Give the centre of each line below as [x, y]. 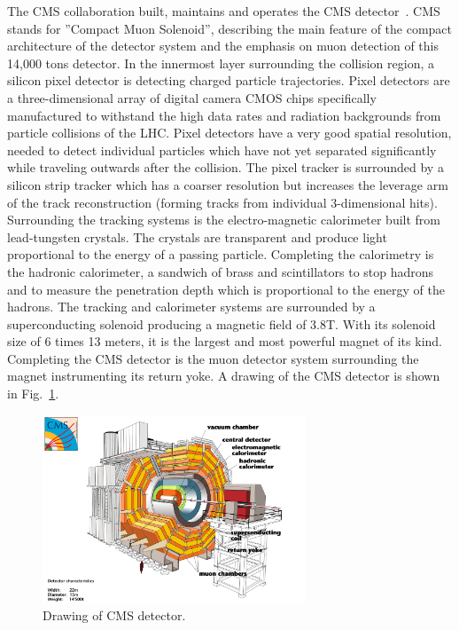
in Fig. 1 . [33, 394]
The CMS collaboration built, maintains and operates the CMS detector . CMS [224, 11]
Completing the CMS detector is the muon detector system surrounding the [213, 358]
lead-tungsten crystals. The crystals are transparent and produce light [197, 236]
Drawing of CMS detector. [114, 615]
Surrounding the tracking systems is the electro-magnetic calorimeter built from [224, 220]
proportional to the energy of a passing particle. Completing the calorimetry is [221, 254]
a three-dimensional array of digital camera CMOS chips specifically [192, 97]
